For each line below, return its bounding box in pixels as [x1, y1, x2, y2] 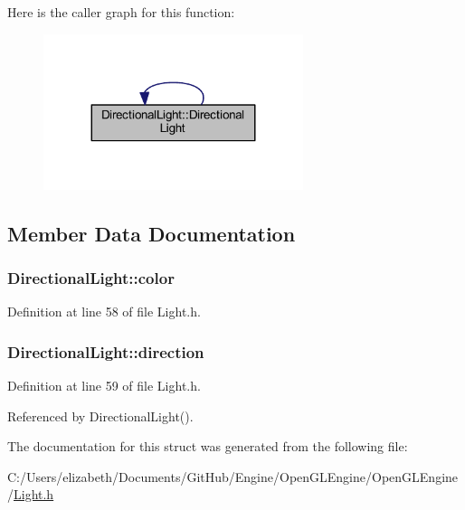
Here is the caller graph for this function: [7, 3, 235, 21]
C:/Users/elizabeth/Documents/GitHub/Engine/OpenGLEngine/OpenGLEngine [7, 467, 459, 486]
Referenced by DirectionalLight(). [7, 406, 194, 425]
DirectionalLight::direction [7, 340, 204, 363]
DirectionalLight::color [7, 267, 175, 288]
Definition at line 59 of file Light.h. [7, 376, 201, 395]
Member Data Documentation [7, 219, 296, 247]
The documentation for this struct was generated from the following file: [7, 437, 408, 456]
